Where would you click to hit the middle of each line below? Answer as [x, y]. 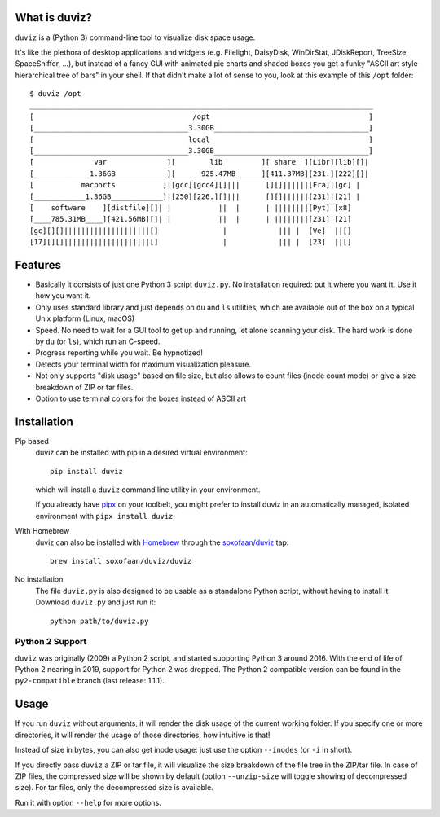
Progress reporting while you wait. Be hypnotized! [119, 353]
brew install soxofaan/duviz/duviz [121, 561]
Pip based [32, 441]
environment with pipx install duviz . [105, 516]
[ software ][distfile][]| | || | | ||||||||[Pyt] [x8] [191, 207]
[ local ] [202, 139]
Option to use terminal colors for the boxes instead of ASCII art [141, 398]
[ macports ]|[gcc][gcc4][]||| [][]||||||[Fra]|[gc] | [195, 185]
